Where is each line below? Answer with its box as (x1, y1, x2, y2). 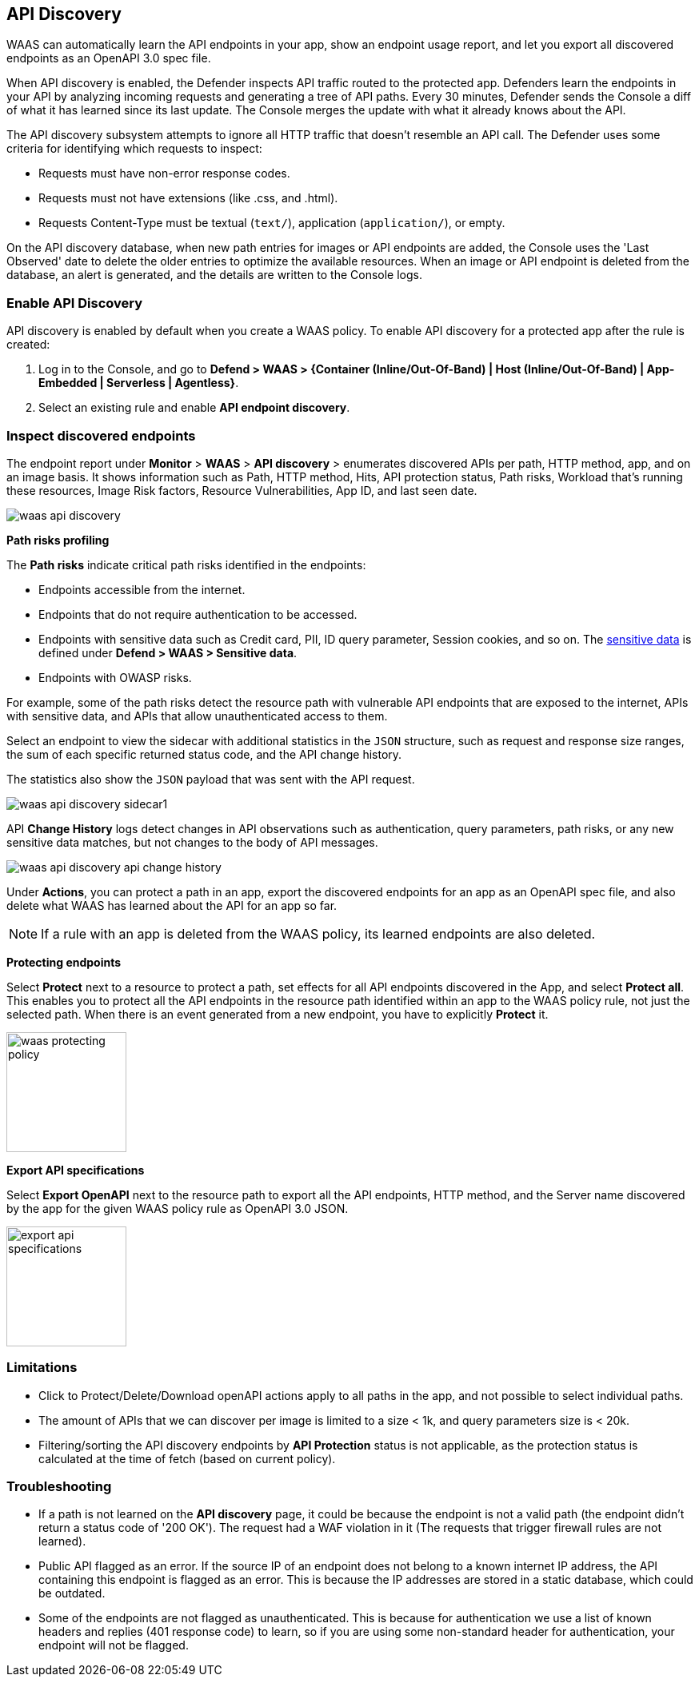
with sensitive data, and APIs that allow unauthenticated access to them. (6, 708, 388, 723)
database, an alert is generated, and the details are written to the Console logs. (6, 268, 423, 282)
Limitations (6, 1359, 78, 1376)
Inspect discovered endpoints (6, 427, 196, 444)
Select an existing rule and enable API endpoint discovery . (38, 401, 350, 415)
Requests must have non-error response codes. (38, 166, 290, 181)
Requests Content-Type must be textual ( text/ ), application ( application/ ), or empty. (38, 216, 505, 230)
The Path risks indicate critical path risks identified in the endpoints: (6, 557, 366, 572)
